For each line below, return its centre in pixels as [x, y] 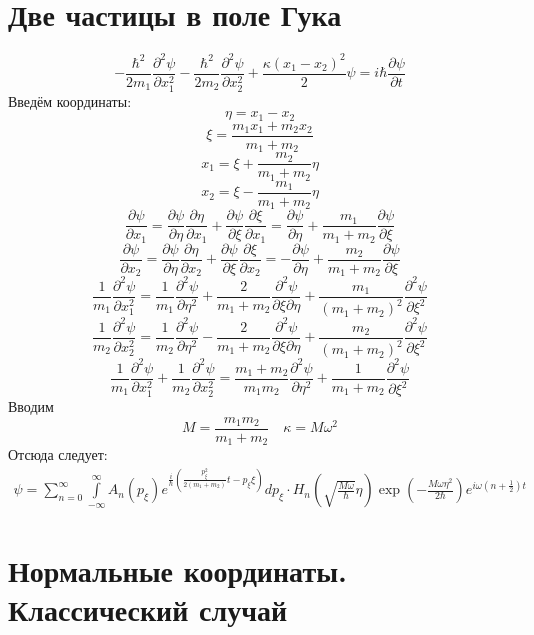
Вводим [31, 406]
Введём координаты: [70, 100]
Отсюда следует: [58, 454]
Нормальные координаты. [177, 569]
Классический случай [148, 608]
